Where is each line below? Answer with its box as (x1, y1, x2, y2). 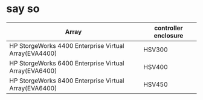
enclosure (153, 31, 184, 39)
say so (6, 2, 40, 16)
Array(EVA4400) (9, 49, 57, 58)
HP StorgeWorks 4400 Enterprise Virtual (9, 41, 124, 50)
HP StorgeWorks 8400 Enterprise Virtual (9, 76, 124, 85)
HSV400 (143, 62, 168, 71)
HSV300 (143, 45, 168, 53)
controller (153, 24, 183, 32)
